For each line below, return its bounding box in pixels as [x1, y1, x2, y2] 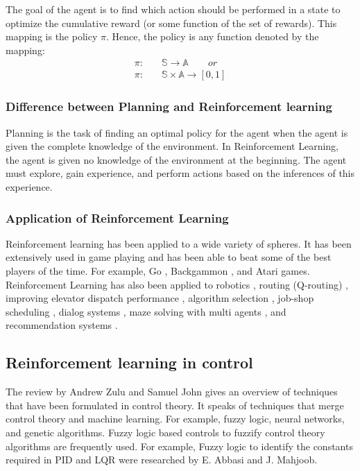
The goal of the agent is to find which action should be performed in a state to [6, 2, 341, 16]
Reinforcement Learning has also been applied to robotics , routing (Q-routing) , [6, 277, 348, 291]
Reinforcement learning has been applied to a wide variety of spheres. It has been [6, 236, 352, 250]
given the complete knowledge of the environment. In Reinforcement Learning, [6, 139, 338, 153]
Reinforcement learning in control [6, 352, 253, 373]
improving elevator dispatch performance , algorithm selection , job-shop [6, 291, 314, 305]
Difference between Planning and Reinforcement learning [6, 98, 332, 115]
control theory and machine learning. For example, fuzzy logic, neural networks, [6, 411, 345, 426]
